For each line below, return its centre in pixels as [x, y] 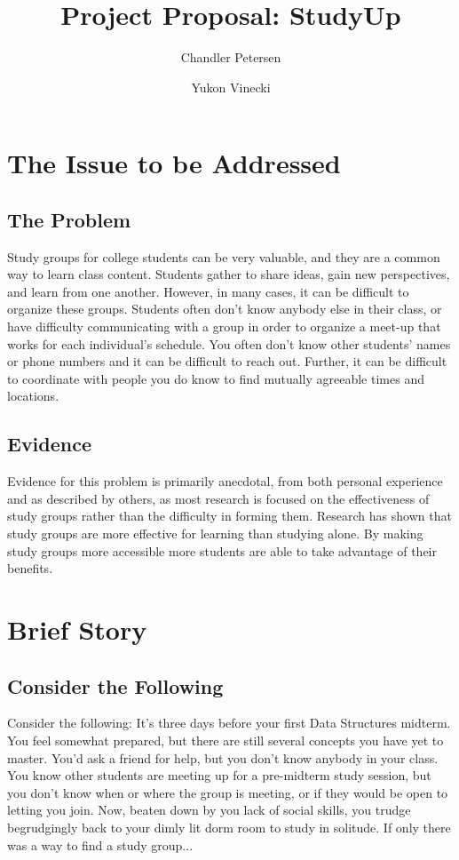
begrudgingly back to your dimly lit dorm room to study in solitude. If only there [229, 827]
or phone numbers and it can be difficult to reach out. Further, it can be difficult [227, 361]
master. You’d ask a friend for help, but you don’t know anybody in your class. [223, 757]
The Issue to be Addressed [174, 163]
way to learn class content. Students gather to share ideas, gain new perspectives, [229, 274]
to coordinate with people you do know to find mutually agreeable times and [216, 378]
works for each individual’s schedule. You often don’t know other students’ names [229, 343]
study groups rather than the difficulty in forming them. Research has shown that [229, 516]
